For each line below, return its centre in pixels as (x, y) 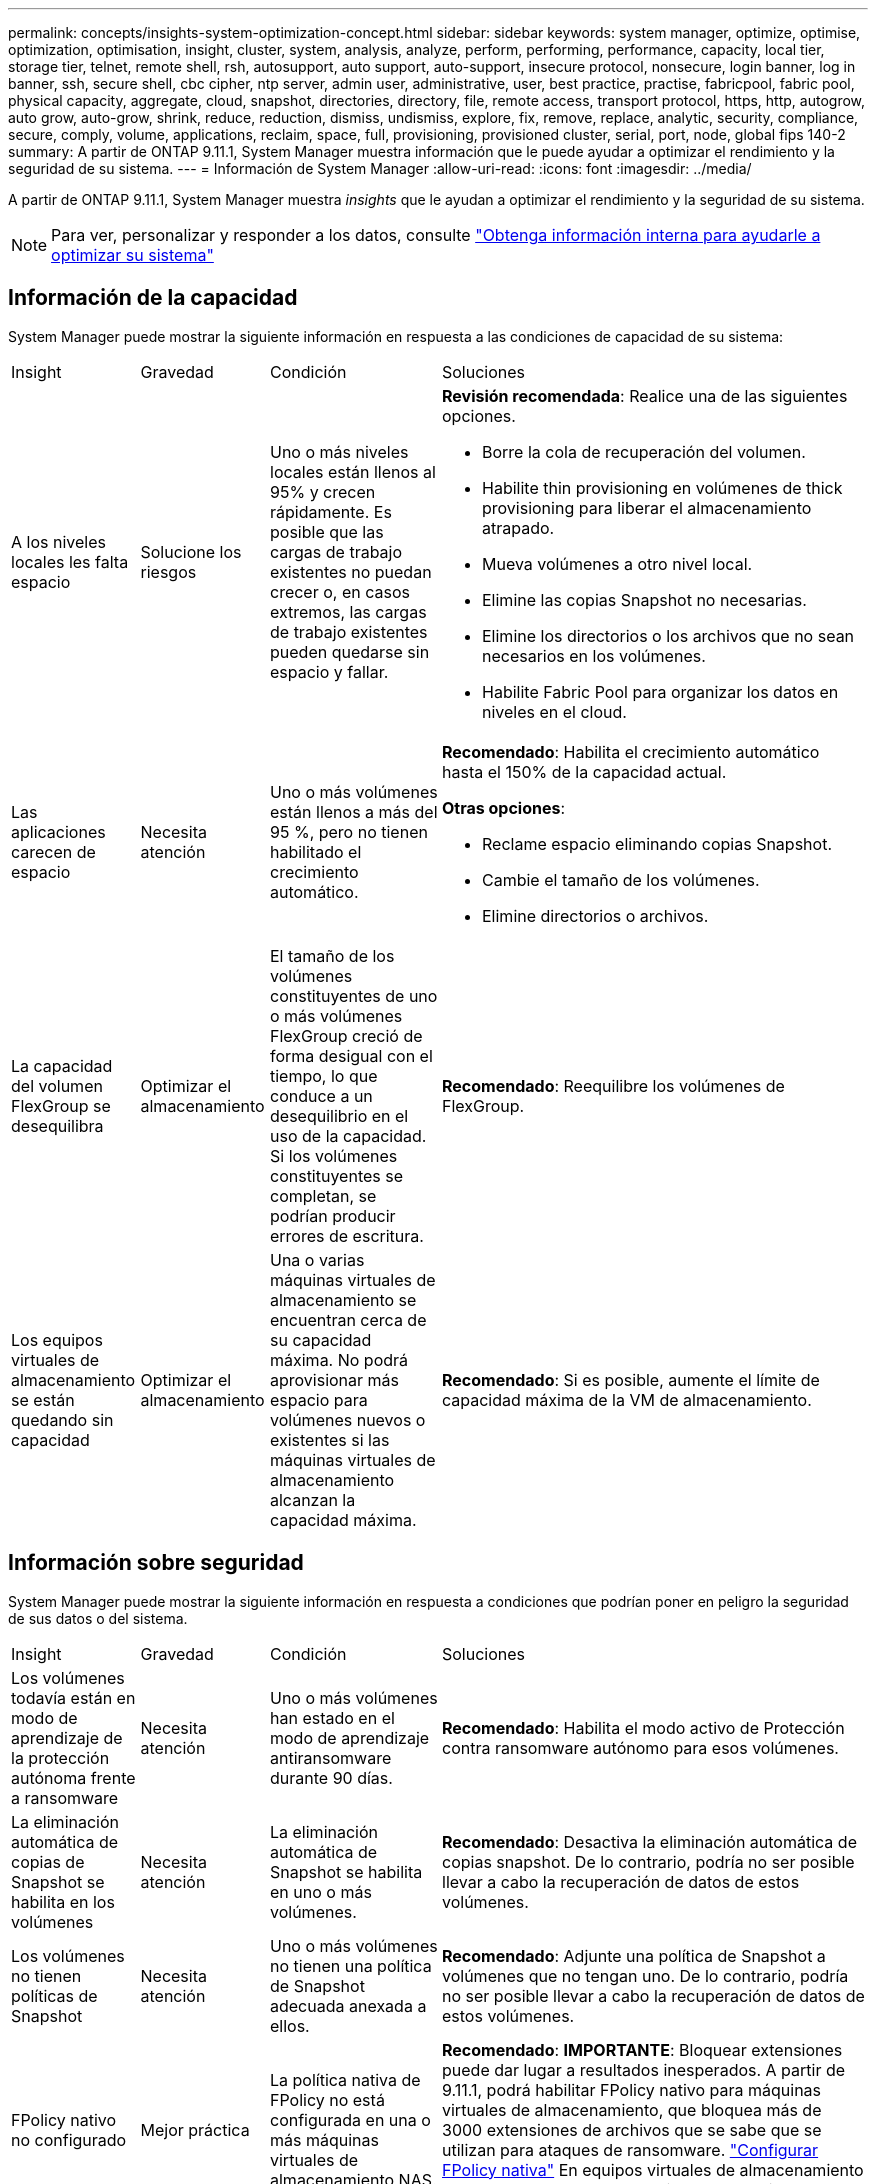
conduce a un (321, 1095)
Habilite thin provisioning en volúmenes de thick (662, 487)
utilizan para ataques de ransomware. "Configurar (630, 2149)
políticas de (54, 1995)
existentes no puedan (351, 571)
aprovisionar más (335, 1379)
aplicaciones (58, 831)
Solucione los (191, 551)
